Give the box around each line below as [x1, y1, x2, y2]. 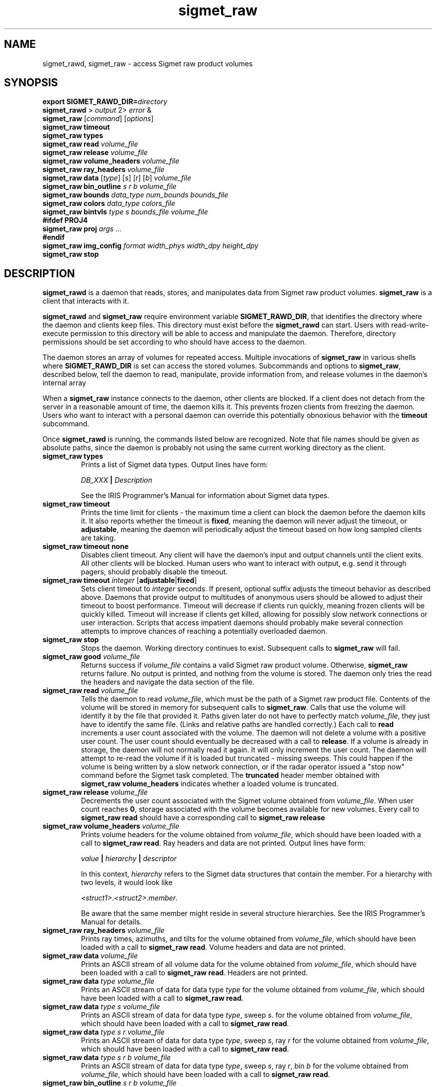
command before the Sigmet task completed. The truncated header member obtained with [81, 771, 380, 780]
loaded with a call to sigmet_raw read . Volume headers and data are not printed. [81, 943, 345, 952]
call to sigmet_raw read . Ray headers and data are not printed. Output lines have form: [81, 839, 366, 848]
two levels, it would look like [81, 878, 173, 887]
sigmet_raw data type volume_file [42, 977, 155, 986]
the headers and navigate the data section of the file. [81, 678, 254, 687]
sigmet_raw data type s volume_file [42, 1002, 160, 1011]
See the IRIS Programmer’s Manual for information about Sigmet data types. [81, 491, 329, 500]
